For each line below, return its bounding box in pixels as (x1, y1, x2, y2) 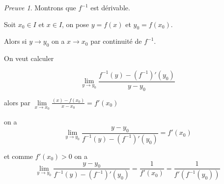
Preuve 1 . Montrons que (4, 2, 76, 12)
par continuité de (90, 36, 142, 46)
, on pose (62, 19, 89, 29)
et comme (4, 151, 33, 161)
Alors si (4, 36, 27, 46)
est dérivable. (90, 2, 130, 12)
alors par (4, 97, 30, 107)
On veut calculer (4, 53, 54, 63)
